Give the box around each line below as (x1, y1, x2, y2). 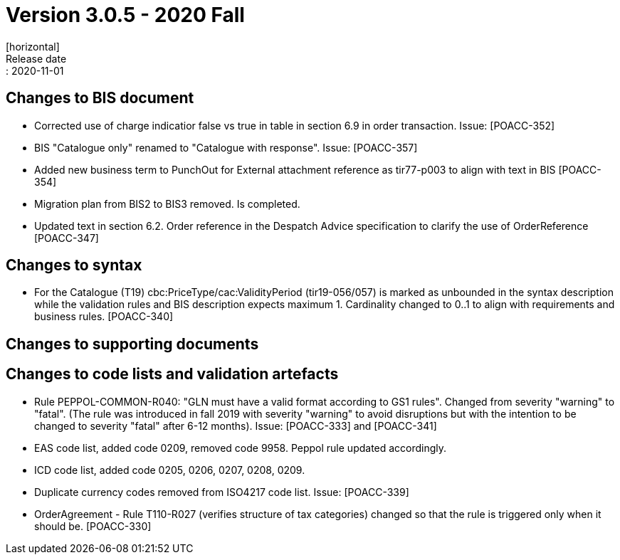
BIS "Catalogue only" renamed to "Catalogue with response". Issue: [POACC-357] (34, 141, 418, 154)
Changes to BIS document (6, 89, 194, 107)
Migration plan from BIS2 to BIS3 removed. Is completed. (34, 197, 300, 210)
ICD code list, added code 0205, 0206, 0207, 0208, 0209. (34, 463, 305, 476)
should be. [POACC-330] (34, 519, 152, 532)
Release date (6, 52, 67, 65)
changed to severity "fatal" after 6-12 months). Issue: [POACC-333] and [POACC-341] (34, 419, 437, 432)
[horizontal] (6, 40, 60, 53)
